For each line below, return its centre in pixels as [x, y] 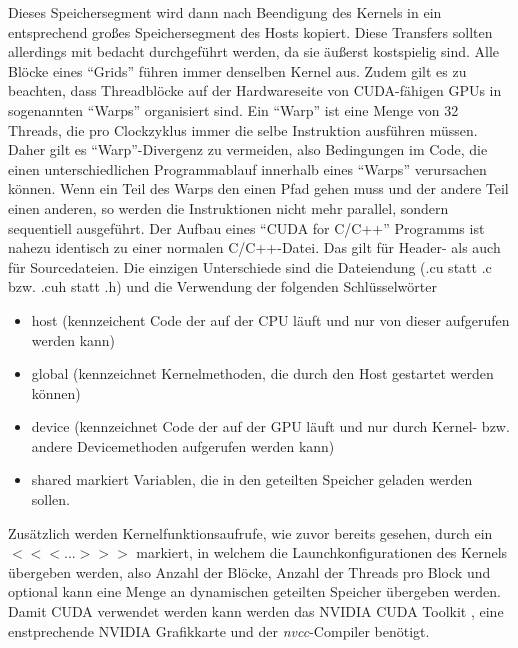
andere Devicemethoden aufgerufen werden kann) [183, 445]
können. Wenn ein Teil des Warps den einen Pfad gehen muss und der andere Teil [258, 188]
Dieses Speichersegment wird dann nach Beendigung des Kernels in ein [225, 12]
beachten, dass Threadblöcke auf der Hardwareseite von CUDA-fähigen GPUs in [255, 90]
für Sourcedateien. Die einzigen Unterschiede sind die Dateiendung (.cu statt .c [250, 266]
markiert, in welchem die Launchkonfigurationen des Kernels [322, 552]
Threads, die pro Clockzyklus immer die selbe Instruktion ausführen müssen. [243, 129]
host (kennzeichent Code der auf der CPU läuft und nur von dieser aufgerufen [270, 319]
